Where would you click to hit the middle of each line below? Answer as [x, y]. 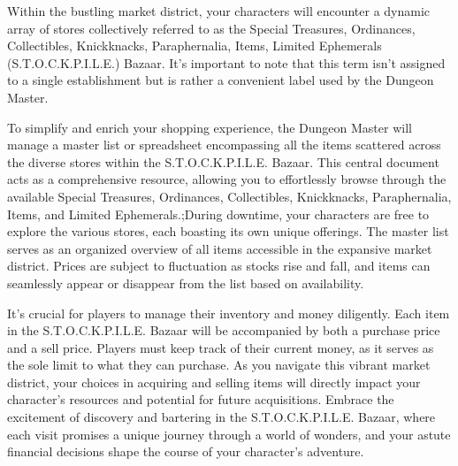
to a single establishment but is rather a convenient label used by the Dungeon [221, 80]
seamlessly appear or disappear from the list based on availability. [186, 283]
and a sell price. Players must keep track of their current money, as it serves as [221, 347]
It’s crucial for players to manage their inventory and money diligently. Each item [229, 313]
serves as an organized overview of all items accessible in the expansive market [220, 248]
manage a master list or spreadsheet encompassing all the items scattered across [224, 145]
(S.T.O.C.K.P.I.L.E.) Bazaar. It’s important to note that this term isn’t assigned [226, 62]
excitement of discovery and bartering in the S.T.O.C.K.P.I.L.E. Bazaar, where [221, 417]
